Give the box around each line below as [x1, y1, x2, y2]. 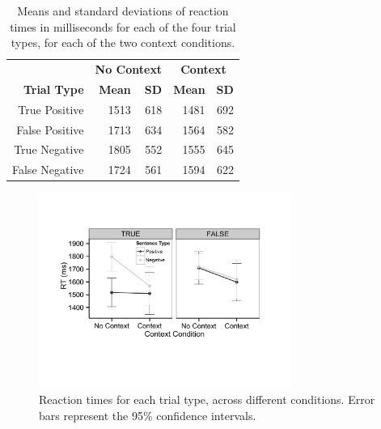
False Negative [12, 161, 84, 178]
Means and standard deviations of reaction [17, 2, 229, 19]
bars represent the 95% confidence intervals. [39, 406, 256, 423]
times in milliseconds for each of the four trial [10, 18, 236, 35]
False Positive [16, 121, 84, 138]
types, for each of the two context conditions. [11, 34, 235, 51]
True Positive [18, 100, 84, 117]
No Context [95, 61, 163, 78]
